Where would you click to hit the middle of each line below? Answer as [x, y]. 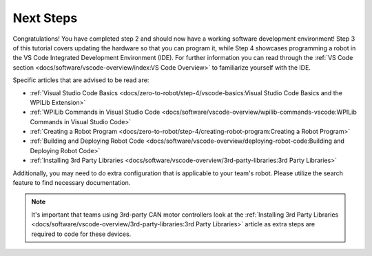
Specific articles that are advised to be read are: [81, 80]
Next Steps [45, 18]
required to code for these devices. [81, 234]
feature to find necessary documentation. [72, 183]
